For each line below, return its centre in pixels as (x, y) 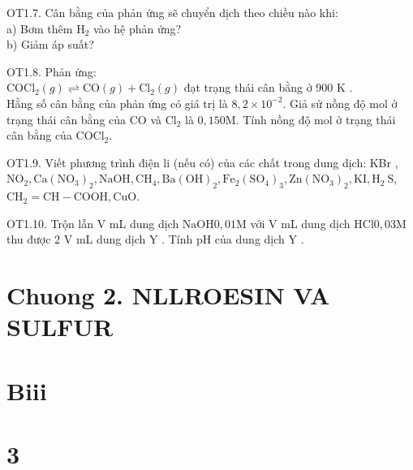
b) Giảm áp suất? (50, 44)
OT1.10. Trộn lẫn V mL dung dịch (93, 223)
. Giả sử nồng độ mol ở (340, 103)
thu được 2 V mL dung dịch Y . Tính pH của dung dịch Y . (155, 239)
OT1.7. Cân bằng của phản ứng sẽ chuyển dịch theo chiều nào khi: (172, 12)
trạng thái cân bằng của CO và (84, 119)
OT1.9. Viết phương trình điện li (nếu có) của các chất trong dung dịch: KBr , (202, 162)
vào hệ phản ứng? (137, 28)
